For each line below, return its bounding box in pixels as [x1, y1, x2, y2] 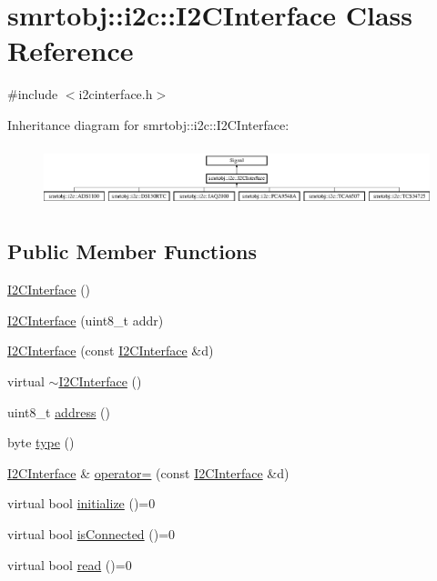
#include [7, 85, 58, 104]
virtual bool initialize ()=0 [7, 494, 156, 513]
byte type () [7, 433, 75, 452]
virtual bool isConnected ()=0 [7, 525, 176, 544]
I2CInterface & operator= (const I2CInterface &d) [7, 463, 290, 482]
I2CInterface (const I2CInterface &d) [7, 341, 214, 360]
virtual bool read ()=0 [7, 555, 132, 574]
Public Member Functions [7, 237, 257, 265]
